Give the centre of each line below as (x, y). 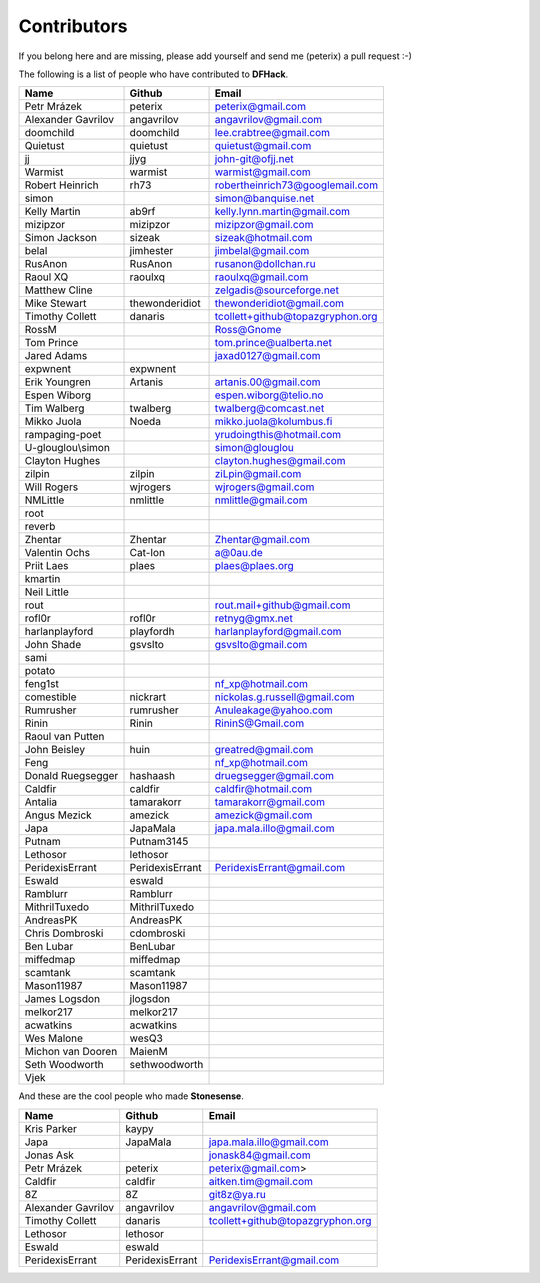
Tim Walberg (54, 408)
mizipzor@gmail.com (264, 225)
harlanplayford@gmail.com (278, 632)
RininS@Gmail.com (259, 723)
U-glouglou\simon (67, 448)
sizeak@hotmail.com (263, 238)
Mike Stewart (55, 303)
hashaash (152, 776)
